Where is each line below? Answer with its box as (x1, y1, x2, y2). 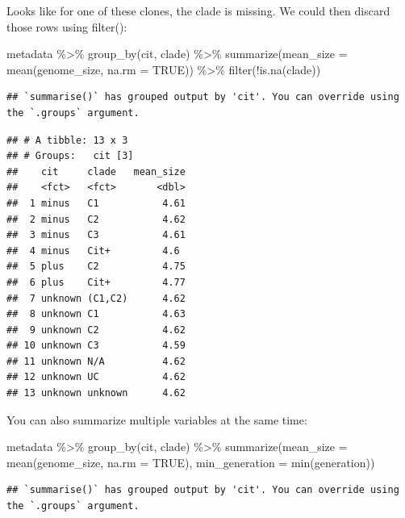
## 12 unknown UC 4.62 (6, 371, 186, 383)
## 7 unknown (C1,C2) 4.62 (6, 292, 186, 304)
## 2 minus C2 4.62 (6, 213, 186, 225)
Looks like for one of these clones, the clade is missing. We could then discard (6, 2, 390, 19)
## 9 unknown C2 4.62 (6, 324, 186, 336)
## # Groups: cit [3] (6, 150, 134, 162)
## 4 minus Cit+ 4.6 (6, 244, 180, 257)
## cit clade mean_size (6, 165, 186, 178)
